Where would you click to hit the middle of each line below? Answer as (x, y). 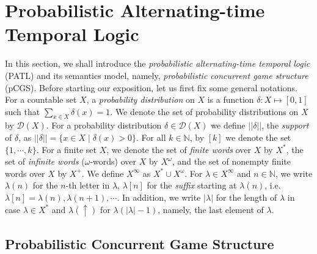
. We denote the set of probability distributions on (204, 111)
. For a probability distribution (104, 125)
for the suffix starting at (192, 185)
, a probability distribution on (140, 99)
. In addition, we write (159, 197)
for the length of (246, 197)
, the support (285, 125)
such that (23, 111)
